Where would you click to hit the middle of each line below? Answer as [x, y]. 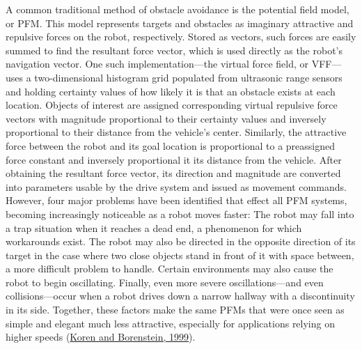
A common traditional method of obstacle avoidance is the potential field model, [178, 9]
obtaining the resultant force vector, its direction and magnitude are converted [173, 173]
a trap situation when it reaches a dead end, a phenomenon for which [154, 227]
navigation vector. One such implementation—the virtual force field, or [157, 64]
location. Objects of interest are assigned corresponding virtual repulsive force [172, 105]
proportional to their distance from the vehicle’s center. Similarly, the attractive [176, 132]
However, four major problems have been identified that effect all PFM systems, [176, 200]
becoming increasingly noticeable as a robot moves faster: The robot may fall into [180, 214]
